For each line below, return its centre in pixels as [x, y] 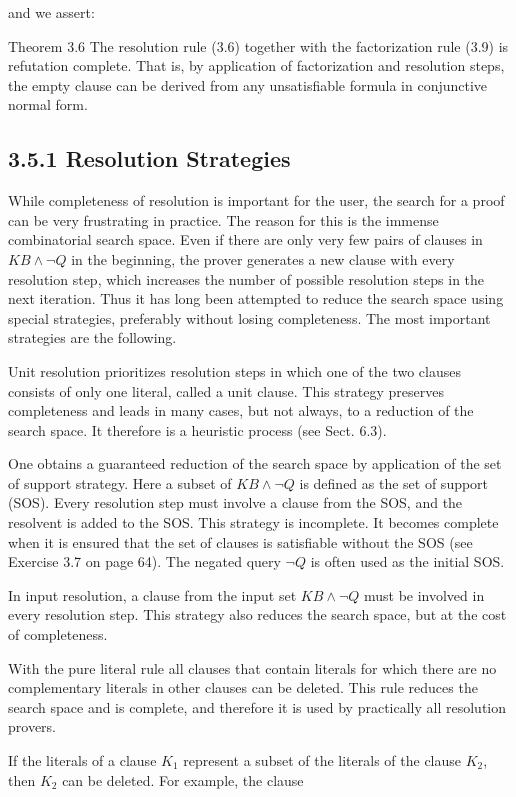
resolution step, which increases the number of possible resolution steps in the [246, 278]
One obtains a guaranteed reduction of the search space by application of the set [255, 463]
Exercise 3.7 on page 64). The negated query [144, 561]
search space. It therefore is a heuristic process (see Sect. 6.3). [197, 429]
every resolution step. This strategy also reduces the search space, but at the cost [257, 614]
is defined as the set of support [394, 482]
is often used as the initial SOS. [407, 561]
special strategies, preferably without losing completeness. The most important [249, 317]
